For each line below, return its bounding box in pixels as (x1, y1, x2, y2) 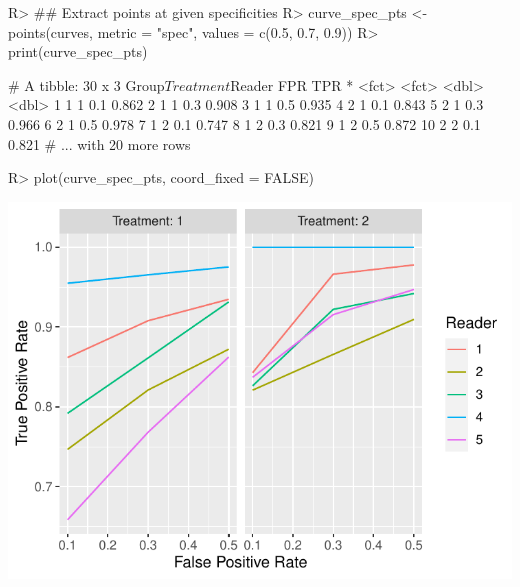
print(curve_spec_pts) (8, 41, 148, 62)
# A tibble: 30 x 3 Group (8, 74, 165, 95)
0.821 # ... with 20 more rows (8, 133, 191, 154)
